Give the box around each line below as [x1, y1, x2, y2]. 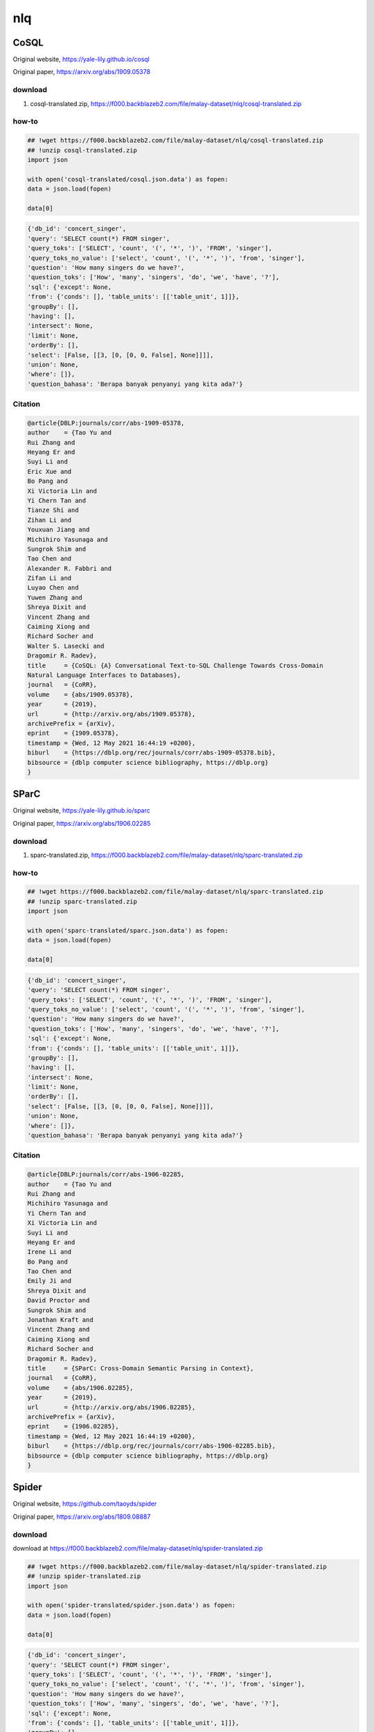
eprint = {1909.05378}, [27, 730, 119, 737]
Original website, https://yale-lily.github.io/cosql [12, 55, 150, 64]
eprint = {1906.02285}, [27, 1422, 119, 1431]
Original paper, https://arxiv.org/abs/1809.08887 [12, 1512, 151, 1521]
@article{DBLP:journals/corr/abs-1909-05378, [27, 419, 185, 427]
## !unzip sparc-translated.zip [27, 897, 138, 905]
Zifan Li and [27, 574, 72, 582]
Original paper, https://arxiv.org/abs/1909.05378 [12, 68, 151, 76]
